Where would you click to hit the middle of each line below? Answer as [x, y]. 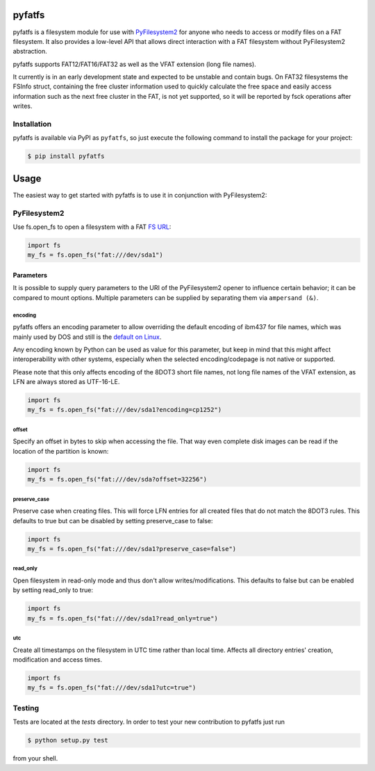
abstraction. [30, 51]
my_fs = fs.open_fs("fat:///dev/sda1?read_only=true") [123, 618]
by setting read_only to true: [53, 590]
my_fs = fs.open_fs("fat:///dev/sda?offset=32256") [117, 479]
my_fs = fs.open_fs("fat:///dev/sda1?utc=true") [112, 688]
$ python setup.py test [68, 740]
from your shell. [35, 758]
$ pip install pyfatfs [66, 156]
